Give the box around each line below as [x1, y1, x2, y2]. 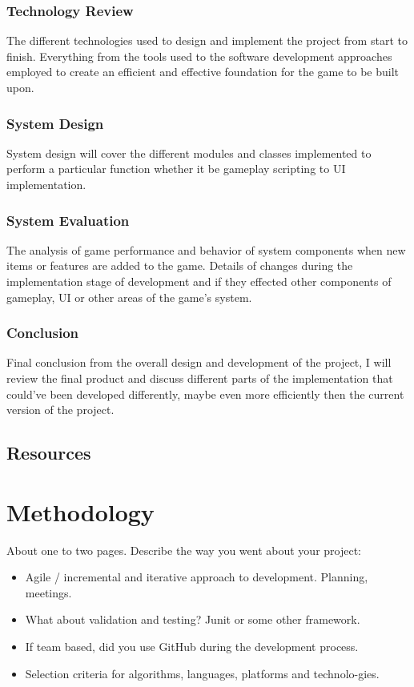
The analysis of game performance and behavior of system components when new [6, 241, 406, 258]
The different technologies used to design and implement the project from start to [6, 32, 408, 49]
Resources [6, 440, 91, 465]
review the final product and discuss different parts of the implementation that [6, 370, 393, 386]
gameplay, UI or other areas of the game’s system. [6, 288, 252, 305]
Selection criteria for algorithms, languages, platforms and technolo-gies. [25, 665, 380, 681]
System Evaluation [6, 210, 130, 230]
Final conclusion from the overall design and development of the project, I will [6, 354, 392, 371]
